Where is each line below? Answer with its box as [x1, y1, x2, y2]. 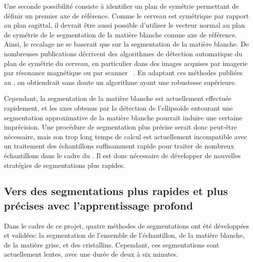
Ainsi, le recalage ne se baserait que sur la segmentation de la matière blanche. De [4, 39, 249, 49]
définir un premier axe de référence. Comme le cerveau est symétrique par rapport [4, 10, 249, 20]
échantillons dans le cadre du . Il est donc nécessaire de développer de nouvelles [4, 150, 241, 160]
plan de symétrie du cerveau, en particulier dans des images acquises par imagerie [4, 58, 248, 68]
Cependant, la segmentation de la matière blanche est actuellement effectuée [4, 93, 232, 103]
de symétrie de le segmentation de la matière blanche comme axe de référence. [4, 29, 237, 39]
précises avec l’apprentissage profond [4, 197, 193, 213]
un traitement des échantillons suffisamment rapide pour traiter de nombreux [4, 141, 235, 151]
